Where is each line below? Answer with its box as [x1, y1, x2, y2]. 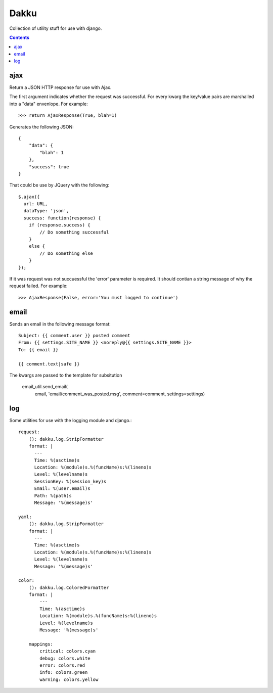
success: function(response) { [23, 215, 101, 221]
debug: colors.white [39, 655, 90, 661]
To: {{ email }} [18, 347, 59, 352]
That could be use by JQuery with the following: [9, 182, 110, 188]
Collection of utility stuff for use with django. [9, 25, 102, 31]
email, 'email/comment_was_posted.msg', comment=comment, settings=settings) [34, 391, 205, 397]
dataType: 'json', [23, 208, 69, 214]
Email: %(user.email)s [34, 486, 90, 491]
